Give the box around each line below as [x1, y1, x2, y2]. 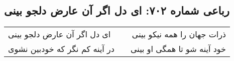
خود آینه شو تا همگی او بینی [130, 43, 226, 55]
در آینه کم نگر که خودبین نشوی [8, 43, 114, 55]
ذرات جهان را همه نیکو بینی [132, 28, 226, 40]
